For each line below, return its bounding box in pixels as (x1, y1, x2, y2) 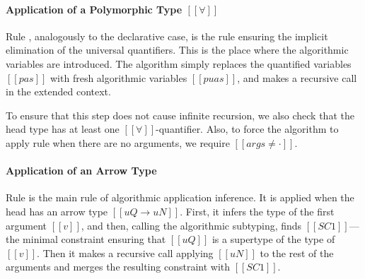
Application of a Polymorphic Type (6, 1, 182, 16)
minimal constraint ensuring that (23, 232, 166, 247)
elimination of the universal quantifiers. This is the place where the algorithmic (6, 42, 349, 57)
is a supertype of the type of (212, 232, 335, 247)
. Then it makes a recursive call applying (37, 245, 214, 260)
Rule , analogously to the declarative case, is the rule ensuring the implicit (6, 28, 328, 43)
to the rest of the (260, 245, 334, 260)
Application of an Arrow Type (6, 163, 157, 178)
